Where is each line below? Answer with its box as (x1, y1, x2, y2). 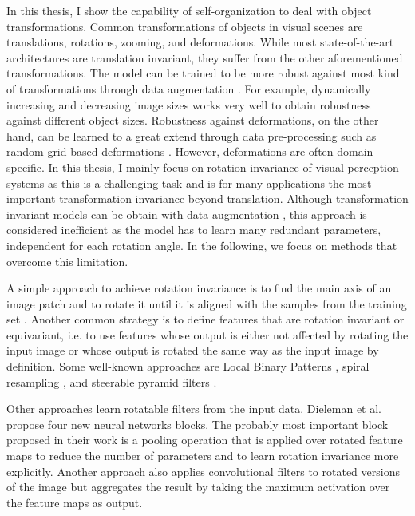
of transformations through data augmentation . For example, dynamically (6, 80, 371, 97)
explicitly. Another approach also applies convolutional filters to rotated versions (6, 462, 400, 479)
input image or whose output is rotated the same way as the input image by (6, 342, 379, 359)
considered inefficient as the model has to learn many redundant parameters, (6, 221, 381, 238)
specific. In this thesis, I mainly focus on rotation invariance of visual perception (6, 158, 399, 175)
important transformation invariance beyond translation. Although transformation (6, 190, 409, 207)
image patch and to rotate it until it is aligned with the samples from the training (6, 295, 407, 312)
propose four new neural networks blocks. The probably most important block (6, 415, 389, 432)
